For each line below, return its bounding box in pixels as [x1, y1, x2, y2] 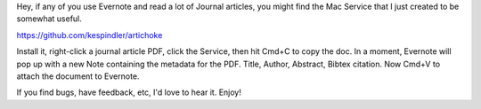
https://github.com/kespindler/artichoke [16, 29, 163, 40]
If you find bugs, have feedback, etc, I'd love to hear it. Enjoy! [16, 87, 242, 97]
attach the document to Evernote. [16, 71, 140, 82]
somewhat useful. [16, 13, 82, 24]
